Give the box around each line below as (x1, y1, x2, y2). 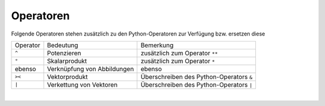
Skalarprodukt (47, 57, 87, 65)
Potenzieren (47, 49, 81, 57)
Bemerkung (140, 41, 174, 49)
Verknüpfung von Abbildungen (47, 64, 134, 73)
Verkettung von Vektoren (47, 80, 118, 89)
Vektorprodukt (47, 72, 88, 81)
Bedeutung (47, 41, 78, 49)
